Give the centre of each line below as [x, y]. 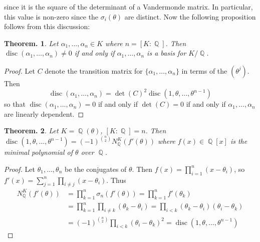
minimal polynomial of [39, 152]
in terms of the [204, 70]
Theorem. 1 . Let [31, 43]
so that [15, 104]
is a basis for [167, 53]
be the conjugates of [96, 169]
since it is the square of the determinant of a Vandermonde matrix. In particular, [128, 7]
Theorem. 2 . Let [31, 131]
